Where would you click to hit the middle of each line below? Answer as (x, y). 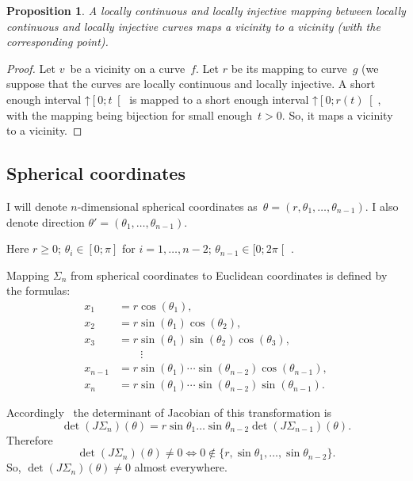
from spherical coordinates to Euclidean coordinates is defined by (229, 275)
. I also (382, 206)
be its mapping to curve (289, 68)
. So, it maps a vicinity (337, 115)
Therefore (30, 439)
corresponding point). (57, 42)
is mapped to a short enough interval (219, 99)
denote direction (46, 221)
